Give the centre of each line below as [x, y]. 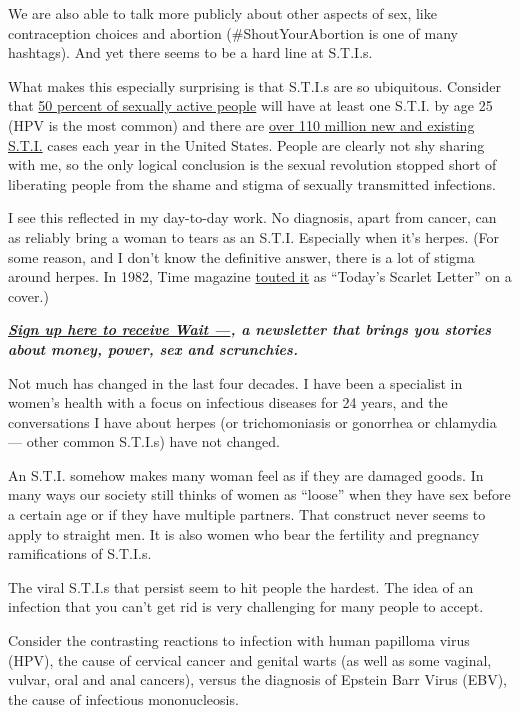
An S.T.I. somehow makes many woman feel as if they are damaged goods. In [246, 474]
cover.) [28, 295]
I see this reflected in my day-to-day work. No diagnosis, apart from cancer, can [252, 217]
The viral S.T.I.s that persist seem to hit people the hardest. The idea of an [241, 586]
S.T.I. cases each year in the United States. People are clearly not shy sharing [246, 144]
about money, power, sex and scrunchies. [153, 348]
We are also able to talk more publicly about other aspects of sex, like [222, 13]
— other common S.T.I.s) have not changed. [144, 441]
